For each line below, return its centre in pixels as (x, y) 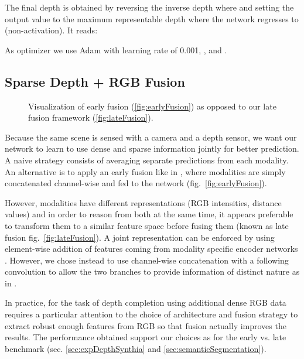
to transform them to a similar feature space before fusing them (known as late (147, 225)
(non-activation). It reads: (51, 30)
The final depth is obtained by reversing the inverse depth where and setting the (149, 7)
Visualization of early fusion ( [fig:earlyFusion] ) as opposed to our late (152, 106)
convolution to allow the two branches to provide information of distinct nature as (152, 271)
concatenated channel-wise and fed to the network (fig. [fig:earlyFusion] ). (136, 183)
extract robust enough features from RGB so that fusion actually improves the (146, 325)
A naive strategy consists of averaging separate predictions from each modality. (147, 160)
